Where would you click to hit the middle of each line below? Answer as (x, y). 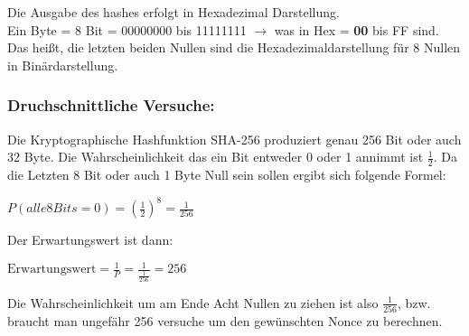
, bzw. (414, 302)
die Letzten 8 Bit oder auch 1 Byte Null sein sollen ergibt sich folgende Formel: (227, 175)
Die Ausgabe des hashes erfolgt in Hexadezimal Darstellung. (174, 12)
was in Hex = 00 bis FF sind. (356, 29)
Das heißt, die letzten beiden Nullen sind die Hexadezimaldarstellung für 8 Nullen (234, 47)
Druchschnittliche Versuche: (111, 105)
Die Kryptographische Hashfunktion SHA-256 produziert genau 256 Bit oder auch (234, 139)
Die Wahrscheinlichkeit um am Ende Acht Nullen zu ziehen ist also (193, 302)
